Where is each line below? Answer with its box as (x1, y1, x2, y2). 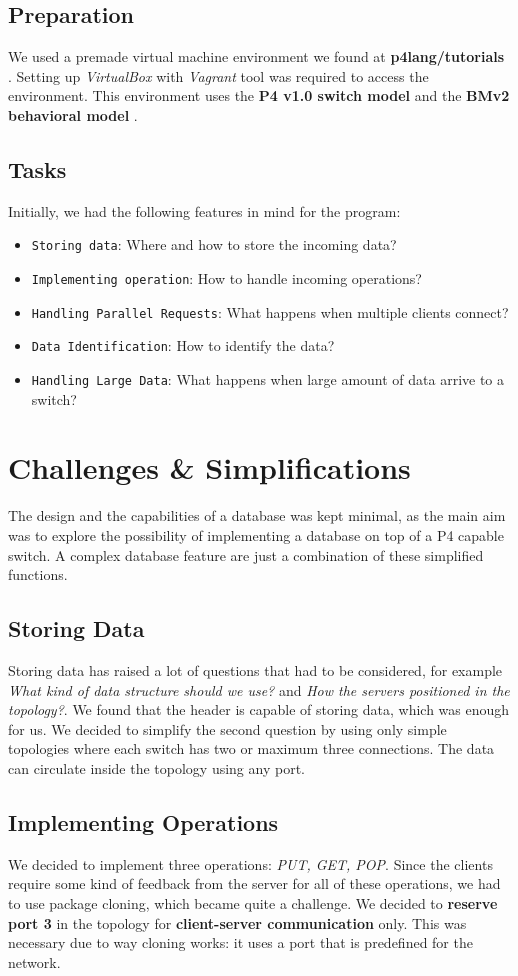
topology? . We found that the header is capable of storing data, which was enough (8, 699, 510, 720)
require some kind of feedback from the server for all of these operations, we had (8, 873, 501, 894)
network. (8, 951, 61, 972)
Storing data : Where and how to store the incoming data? (31, 234, 397, 255)
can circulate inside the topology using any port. (8, 757, 305, 778)
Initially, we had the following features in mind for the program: (8, 200, 401, 221)
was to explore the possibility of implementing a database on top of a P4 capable (8, 524, 504, 545)
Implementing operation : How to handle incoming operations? (31, 268, 422, 289)
